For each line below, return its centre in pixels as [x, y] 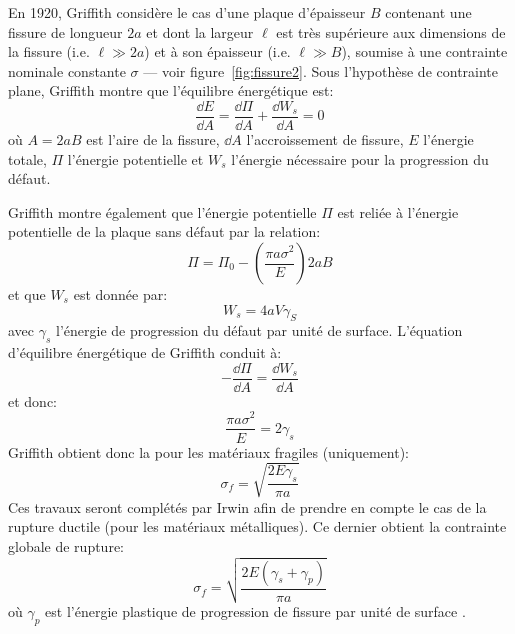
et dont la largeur [200, 31]
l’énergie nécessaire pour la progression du [360, 158]
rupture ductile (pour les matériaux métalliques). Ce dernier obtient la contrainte [257, 526]
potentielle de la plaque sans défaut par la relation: [164, 231]
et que [27, 294]
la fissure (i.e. [49, 51]
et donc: [32, 400]
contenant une [428, 12]
